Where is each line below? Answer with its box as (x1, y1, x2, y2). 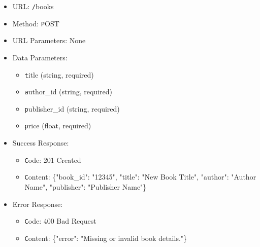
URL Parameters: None (12, 35, 86, 46)
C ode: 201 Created (24, 154, 81, 165)
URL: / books (12, 1, 54, 11)
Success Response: (12, 137, 69, 148)
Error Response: (12, 198, 63, 209)
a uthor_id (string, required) (24, 86, 112, 97)
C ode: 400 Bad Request (24, 216, 96, 226)
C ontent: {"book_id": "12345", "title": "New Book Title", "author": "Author (24, 171, 256, 182)
